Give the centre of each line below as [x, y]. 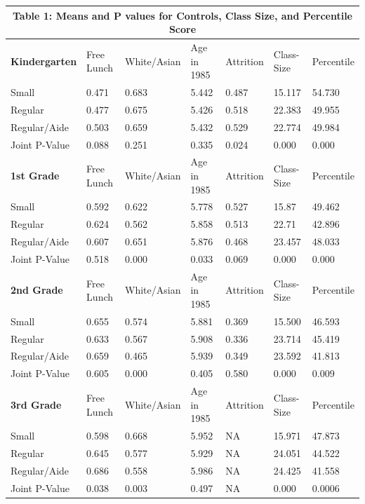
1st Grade [35, 175]
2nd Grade [37, 290]
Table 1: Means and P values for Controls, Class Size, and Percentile [182, 15]
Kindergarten [44, 61]
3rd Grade [36, 404]
